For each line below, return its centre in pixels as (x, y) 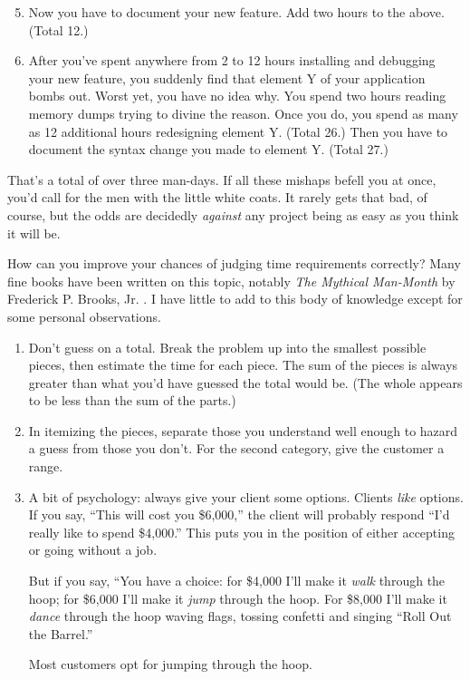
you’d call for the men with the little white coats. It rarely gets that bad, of (217, 197)
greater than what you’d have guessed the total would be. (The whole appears (245, 382)
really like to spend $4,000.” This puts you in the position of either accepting (241, 532)
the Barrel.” (61, 633)
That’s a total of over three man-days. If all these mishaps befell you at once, (222, 179)
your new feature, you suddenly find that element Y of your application (227, 78)
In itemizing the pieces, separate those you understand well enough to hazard (243, 430)
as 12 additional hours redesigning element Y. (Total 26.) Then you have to (238, 131)
